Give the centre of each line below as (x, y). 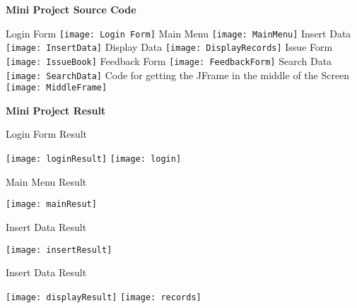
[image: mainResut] (51, 205)
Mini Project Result (56, 110)
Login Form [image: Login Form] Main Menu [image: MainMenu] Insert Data (178, 33)
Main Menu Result (46, 181)
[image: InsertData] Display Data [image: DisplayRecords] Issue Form (169, 47)
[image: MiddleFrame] (57, 88)
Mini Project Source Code (71, 9)
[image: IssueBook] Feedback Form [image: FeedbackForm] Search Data (169, 60)
